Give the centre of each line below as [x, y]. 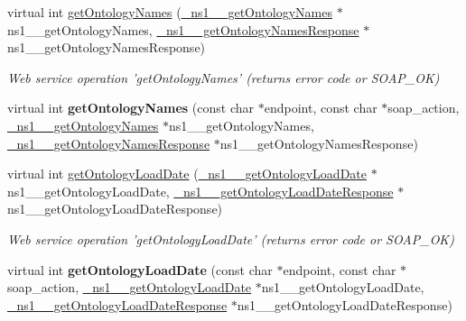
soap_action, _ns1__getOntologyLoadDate [130, 287]
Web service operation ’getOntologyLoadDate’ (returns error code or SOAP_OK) [231, 238]
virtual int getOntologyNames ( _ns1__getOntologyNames [170, 12]
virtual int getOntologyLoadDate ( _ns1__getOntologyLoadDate [187, 174]
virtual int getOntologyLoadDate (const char [140, 269]
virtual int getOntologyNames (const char [131, 108]
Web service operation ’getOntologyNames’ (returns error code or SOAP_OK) [224, 77]
